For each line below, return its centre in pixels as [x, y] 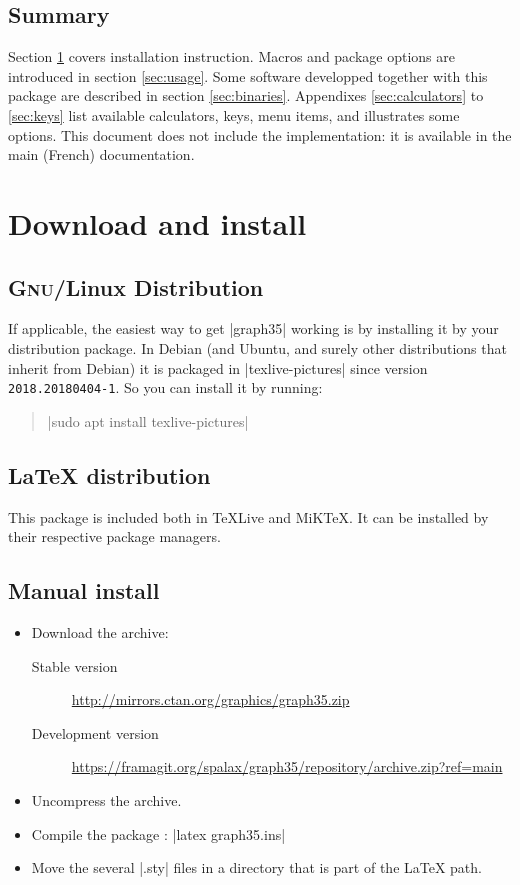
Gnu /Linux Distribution [136, 286]
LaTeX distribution [109, 474]
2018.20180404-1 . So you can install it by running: [165, 387]
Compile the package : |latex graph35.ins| [158, 833]
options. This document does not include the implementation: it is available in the [260, 134]
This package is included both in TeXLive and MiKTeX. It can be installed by [248, 516]
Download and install [157, 222]
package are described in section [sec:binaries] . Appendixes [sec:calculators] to [246, 95]
